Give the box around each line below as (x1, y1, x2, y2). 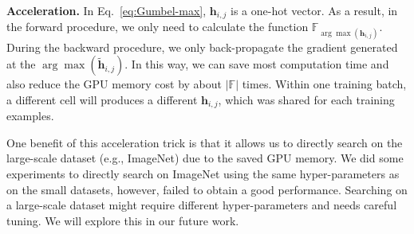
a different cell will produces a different (6, 91, 198, 107)
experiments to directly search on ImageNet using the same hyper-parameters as (6, 166, 400, 182)
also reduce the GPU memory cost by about (6, 76, 223, 92)
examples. (6, 107, 54, 124)
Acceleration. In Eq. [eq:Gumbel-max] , (6, 2, 207, 18)
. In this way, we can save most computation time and (124, 56, 389, 72)
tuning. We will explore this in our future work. (6, 212, 239, 228)
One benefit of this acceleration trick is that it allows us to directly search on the (6, 134, 403, 150)
